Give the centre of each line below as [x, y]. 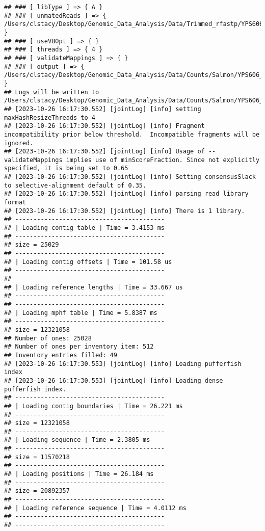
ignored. [19, 143]
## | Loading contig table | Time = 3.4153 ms [84, 228]
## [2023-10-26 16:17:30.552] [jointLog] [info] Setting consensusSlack [130, 177]
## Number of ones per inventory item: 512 [79, 347]
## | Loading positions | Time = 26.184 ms [79, 474]
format [15, 203]
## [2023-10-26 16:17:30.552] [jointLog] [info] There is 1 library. [125, 211]
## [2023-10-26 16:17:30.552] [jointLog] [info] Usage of [104, 152]
